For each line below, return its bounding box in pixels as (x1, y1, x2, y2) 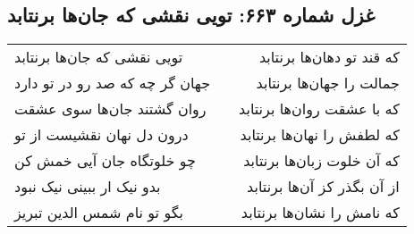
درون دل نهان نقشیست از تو (14, 124, 189, 146)
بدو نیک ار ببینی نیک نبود (14, 176, 161, 197)
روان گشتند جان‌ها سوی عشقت (14, 98, 207, 120)
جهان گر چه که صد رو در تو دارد (14, 72, 211, 94)
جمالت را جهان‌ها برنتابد (256, 72, 400, 94)
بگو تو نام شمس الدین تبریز (14, 202, 183, 223)
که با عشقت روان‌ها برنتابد (239, 98, 400, 120)
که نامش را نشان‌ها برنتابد (241, 202, 400, 223)
